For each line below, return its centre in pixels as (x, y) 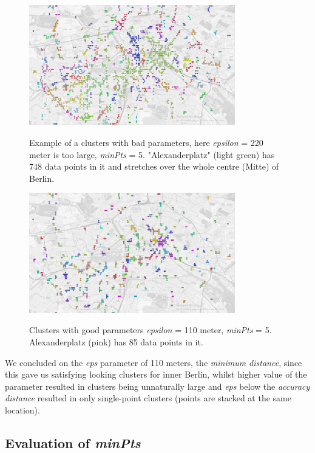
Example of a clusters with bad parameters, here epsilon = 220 (146, 142)
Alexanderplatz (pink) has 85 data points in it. (116, 341)
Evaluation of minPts (73, 442)
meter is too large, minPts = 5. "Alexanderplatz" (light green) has (152, 154)
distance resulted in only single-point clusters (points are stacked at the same (148, 398)
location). (22, 410)
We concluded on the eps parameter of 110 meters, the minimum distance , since (154, 362)
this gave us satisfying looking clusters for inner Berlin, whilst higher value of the (156, 374)
